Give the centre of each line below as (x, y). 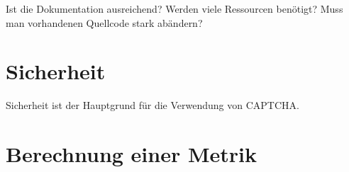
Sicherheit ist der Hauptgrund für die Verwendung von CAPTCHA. (153, 105)
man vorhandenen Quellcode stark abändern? (104, 22)
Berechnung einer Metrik (131, 154)
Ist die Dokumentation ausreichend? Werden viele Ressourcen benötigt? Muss (174, 8)
